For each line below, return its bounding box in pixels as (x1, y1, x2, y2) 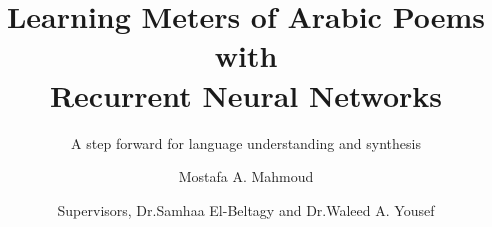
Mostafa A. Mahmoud (178, 166, 314, 187)
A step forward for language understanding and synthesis (71, 132, 421, 153)
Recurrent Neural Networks (49, 74, 443, 115)
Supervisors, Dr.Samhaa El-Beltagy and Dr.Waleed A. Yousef (57, 199, 435, 220)
